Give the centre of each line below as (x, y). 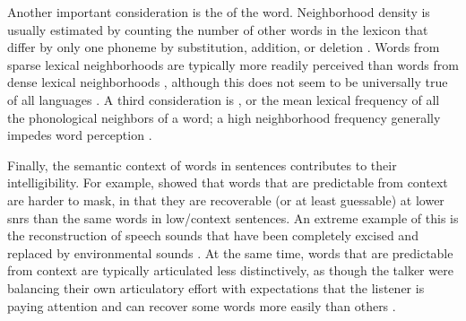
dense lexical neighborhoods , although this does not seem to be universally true (228, 82)
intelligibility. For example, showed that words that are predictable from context (228, 182)
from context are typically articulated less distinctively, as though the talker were (230, 270)
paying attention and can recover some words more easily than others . (202, 305)
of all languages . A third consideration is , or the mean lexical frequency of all (224, 99)
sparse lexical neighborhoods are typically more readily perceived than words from (233, 64)
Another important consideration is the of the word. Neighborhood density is (219, 12)
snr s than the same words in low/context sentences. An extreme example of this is (233, 217)
